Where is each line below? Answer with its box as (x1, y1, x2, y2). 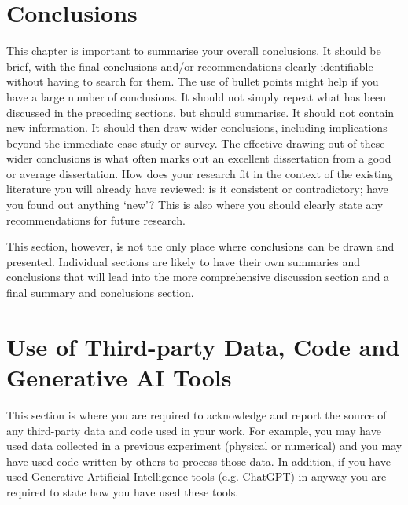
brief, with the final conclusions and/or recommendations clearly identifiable (6, 57, 373, 74)
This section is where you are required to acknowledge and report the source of (6, 406, 387, 423)
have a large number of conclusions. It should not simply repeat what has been (6, 88, 387, 104)
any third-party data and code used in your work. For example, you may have (6, 422, 381, 438)
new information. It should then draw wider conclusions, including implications (6, 119, 388, 136)
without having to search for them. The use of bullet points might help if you (6, 73, 379, 90)
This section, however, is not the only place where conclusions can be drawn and (6, 238, 395, 254)
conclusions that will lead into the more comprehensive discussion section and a (6, 269, 390, 285)
